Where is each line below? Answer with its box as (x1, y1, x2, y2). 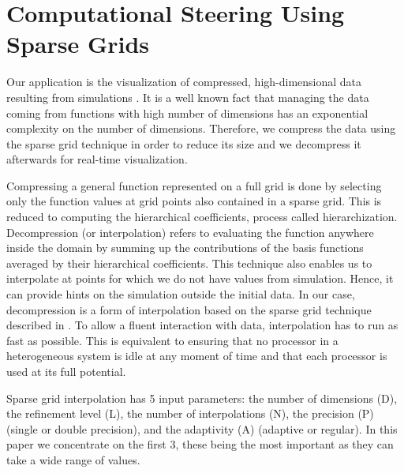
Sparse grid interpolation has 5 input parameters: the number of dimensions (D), (6, 389, 398, 406)
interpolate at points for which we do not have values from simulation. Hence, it (6, 270, 394, 287)
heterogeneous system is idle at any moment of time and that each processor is (6, 347, 387, 364)
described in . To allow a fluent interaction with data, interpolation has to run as (6, 317, 398, 333)
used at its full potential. (6, 363, 126, 379)
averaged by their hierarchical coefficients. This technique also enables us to (6, 254, 372, 271)
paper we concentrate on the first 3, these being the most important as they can (6, 436, 394, 452)
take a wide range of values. (6, 451, 140, 467)
